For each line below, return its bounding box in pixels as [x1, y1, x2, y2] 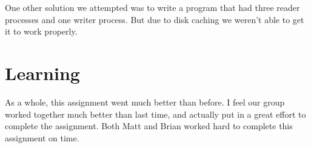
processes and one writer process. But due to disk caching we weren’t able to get [5, 13, 304, 25]
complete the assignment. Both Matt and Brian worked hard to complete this [5, 119, 293, 132]
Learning [5, 60, 80, 85]
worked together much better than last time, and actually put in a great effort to [5, 107, 306, 120]
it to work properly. [5, 25, 78, 38]
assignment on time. [5, 131, 79, 144]
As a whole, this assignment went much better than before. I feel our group [5, 95, 285, 108]
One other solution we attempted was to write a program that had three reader [5, 1, 300, 13]
